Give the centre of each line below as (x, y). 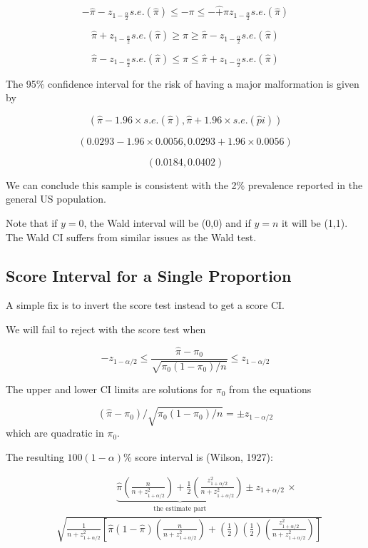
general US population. (56, 199)
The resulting (35, 457)
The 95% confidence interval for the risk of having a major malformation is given (183, 83)
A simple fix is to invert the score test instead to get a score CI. (145, 305)
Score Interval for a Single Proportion (149, 275)
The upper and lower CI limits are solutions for (109, 389)
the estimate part (180, 508)
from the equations (270, 389)
